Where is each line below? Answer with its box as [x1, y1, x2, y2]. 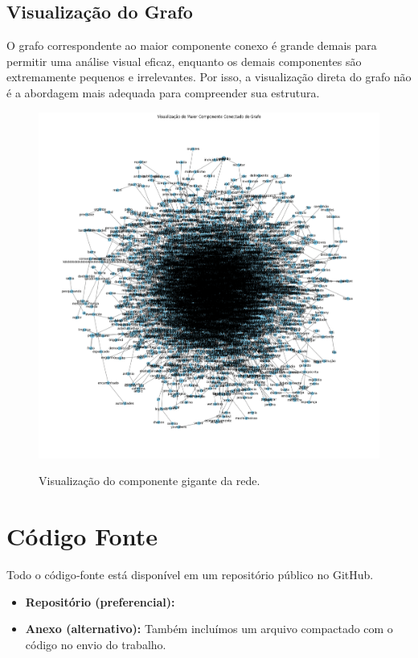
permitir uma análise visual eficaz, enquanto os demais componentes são [6, 52, 362, 69]
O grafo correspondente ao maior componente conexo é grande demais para [6, 37, 377, 54]
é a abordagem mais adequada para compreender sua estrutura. [6, 84, 320, 101]
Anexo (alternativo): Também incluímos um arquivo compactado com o [25, 620, 393, 637]
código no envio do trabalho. [25, 635, 166, 652]
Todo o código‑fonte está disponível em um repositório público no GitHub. [6, 566, 374, 583]
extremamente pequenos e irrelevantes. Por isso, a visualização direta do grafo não [6, 68, 412, 85]
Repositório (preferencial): [25, 593, 175, 610]
